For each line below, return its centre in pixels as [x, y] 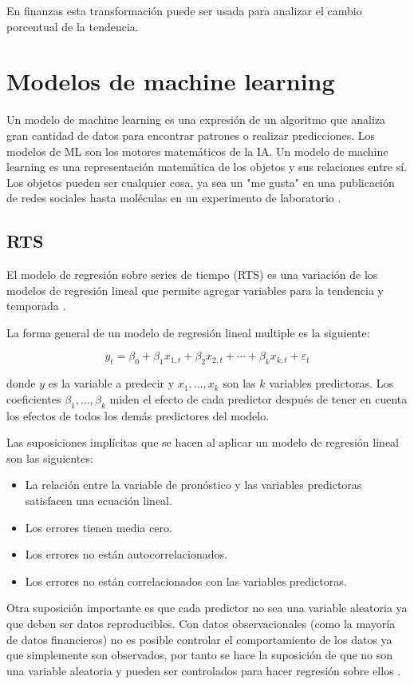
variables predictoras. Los [331, 383]
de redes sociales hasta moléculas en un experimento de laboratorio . [174, 198]
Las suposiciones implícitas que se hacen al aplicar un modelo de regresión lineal [203, 442]
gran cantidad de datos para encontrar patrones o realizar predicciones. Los [191, 135]
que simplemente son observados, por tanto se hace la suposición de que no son [200, 655]
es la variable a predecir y [111, 383]
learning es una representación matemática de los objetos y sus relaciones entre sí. [207, 167]
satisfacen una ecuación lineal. [99, 501]
